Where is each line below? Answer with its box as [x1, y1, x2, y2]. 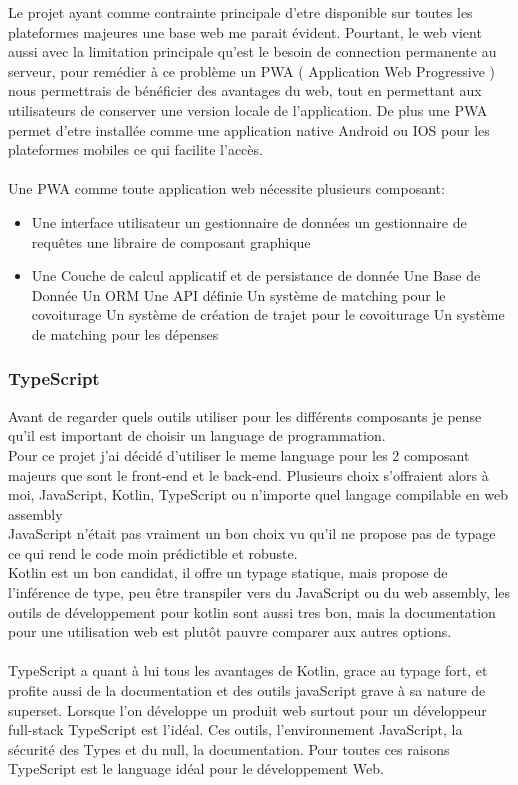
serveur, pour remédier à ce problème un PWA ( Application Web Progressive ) [8, 60, 496, 81]
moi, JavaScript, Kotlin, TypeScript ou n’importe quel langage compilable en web [8, 484, 509, 505]
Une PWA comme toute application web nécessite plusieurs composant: [8, 178, 445, 199]
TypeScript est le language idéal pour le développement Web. [8, 758, 384, 779]
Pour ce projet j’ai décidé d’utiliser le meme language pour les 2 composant [8, 444, 470, 465]
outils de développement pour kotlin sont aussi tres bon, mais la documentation [8, 601, 496, 622]
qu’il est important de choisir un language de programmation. [8, 425, 386, 446]
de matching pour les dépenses [31, 323, 219, 344]
